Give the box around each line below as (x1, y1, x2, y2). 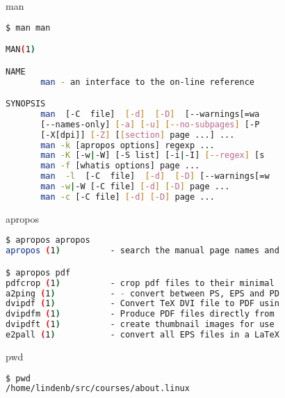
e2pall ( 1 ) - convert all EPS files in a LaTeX (6, 330, 279, 340)
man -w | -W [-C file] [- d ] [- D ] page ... (40, 182, 230, 192)
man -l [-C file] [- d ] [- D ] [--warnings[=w (40, 171, 270, 182)
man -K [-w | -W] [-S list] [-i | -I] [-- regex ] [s (40, 150, 265, 161)
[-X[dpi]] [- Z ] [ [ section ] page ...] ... (40, 129, 235, 140)
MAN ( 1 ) (6, 45, 35, 55)
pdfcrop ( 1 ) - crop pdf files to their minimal (6, 278, 275, 288)
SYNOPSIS (6, 99, 46, 109)
